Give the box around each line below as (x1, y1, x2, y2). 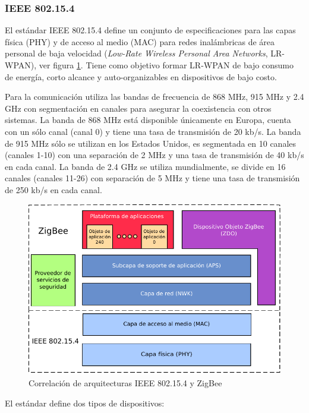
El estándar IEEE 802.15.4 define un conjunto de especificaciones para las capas (5, 24, 296, 36)
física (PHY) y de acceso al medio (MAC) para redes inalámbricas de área (5, 35, 275, 48)
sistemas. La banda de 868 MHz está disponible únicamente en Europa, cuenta (5, 114, 291, 126)
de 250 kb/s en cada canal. (5, 183, 102, 196)
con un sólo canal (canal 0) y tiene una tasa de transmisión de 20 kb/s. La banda (5, 125, 301, 137)
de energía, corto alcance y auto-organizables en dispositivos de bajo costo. (5, 70, 277, 83)
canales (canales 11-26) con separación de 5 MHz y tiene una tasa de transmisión (5, 172, 300, 184)
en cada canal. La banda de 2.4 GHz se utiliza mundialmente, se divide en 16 (5, 160, 286, 172)
